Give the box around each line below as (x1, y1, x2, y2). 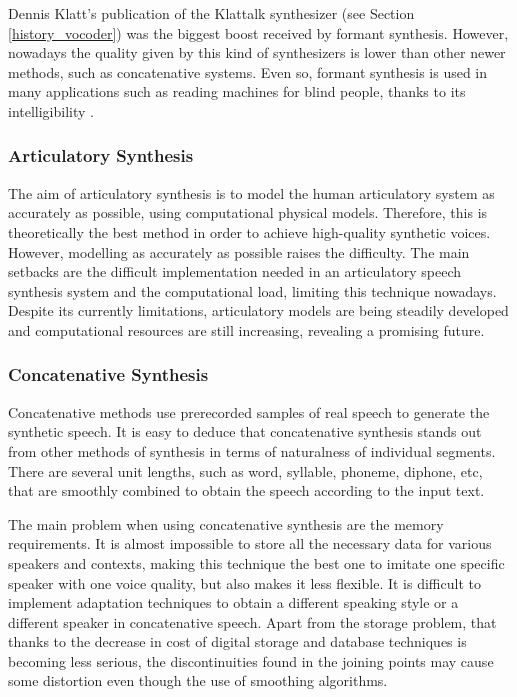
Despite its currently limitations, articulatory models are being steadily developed (8, 300, 509, 321)
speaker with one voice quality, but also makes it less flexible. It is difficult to (8, 572, 481, 593)
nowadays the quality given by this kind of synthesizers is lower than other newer (8, 42, 506, 63)
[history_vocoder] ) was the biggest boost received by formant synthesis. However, (8, 22, 509, 43)
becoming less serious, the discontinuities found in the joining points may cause (8, 650, 494, 671)
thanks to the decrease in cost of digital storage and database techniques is (8, 631, 467, 652)
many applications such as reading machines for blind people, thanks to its (8, 81, 466, 102)
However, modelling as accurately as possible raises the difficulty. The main (8, 241, 470, 262)
